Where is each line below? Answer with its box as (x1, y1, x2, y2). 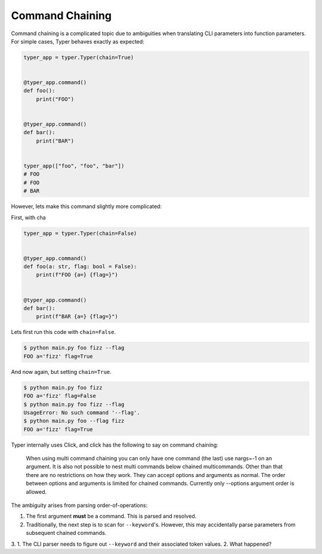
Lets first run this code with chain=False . (11, 329, 116, 336)
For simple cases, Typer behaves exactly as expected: (11, 38, 144, 45)
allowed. (26, 488, 47, 495)
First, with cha (11, 213, 46, 221)
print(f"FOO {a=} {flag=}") (36, 271, 119, 278)
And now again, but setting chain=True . (11, 368, 112, 375)
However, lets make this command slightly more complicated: (11, 203, 162, 210)
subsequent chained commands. (26, 530, 107, 537)
